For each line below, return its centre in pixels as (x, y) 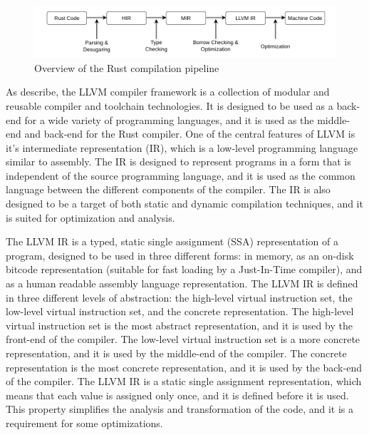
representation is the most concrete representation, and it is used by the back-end (184, 367)
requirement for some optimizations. (84, 423)
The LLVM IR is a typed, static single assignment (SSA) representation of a (172, 241)
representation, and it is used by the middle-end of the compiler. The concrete (176, 353)
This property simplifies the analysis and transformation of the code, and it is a (180, 409)
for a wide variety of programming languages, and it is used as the (169, 119)
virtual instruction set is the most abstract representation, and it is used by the (179, 325)
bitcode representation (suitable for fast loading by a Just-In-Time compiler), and (184, 269)
